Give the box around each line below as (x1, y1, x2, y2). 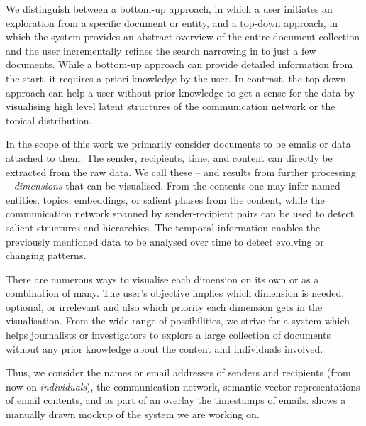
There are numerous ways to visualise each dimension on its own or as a (6, 271, 319, 286)
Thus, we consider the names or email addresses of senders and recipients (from (6, 365, 351, 380)
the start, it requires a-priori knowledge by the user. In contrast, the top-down (6, 70, 346, 85)
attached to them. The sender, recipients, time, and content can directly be (6, 150, 333, 165)
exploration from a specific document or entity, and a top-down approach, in (6, 15, 338, 30)
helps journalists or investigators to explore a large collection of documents (6, 327, 331, 342)
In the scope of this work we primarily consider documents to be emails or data (6, 136, 351, 151)
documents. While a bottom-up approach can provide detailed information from (6, 57, 353, 72)
